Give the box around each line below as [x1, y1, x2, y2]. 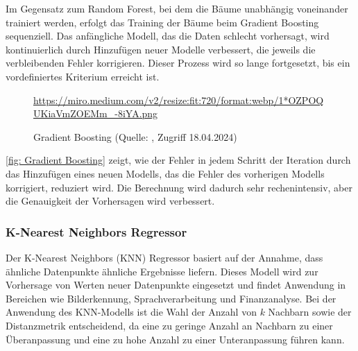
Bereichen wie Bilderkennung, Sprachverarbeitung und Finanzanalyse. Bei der [6, 291, 336, 305]
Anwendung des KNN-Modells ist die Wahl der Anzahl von [6, 305, 257, 319]
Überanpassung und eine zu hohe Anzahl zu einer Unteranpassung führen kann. [6, 332, 345, 346]
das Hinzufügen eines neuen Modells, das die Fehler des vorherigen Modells [6, 166, 325, 180]
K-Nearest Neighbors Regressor [6, 223, 187, 240]
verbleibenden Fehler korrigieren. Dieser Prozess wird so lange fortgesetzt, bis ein [6, 55, 350, 70]
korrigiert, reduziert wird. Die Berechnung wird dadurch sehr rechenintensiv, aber [6, 180, 352, 194]
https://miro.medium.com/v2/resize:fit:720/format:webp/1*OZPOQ [33, 92, 324, 107]
